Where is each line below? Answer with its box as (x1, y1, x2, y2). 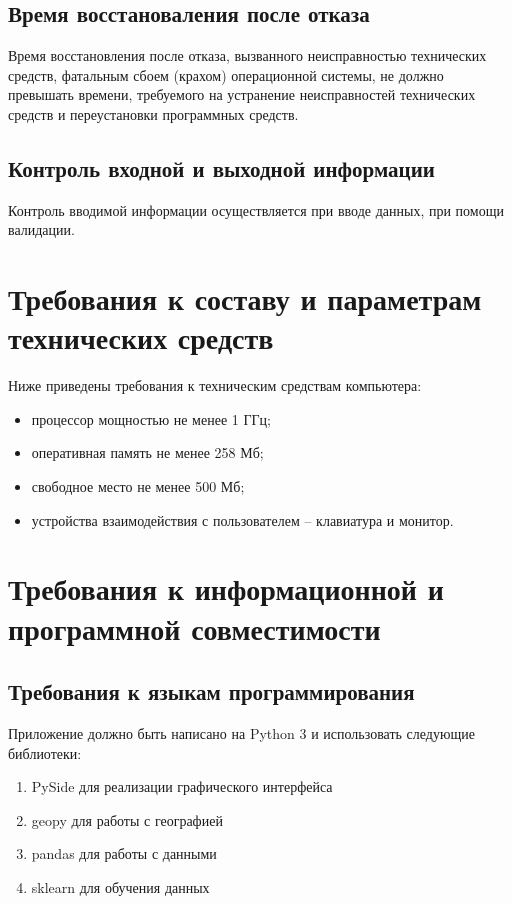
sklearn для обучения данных (31, 876, 210, 897)
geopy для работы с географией (31, 809, 223, 830)
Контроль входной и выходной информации (8, 152, 435, 183)
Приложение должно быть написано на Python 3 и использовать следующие (8, 723, 475, 744)
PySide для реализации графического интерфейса (31, 776, 333, 797)
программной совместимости (8, 607, 381, 648)
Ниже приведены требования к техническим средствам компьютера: (8, 375, 422, 396)
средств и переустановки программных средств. (8, 103, 299, 124)
